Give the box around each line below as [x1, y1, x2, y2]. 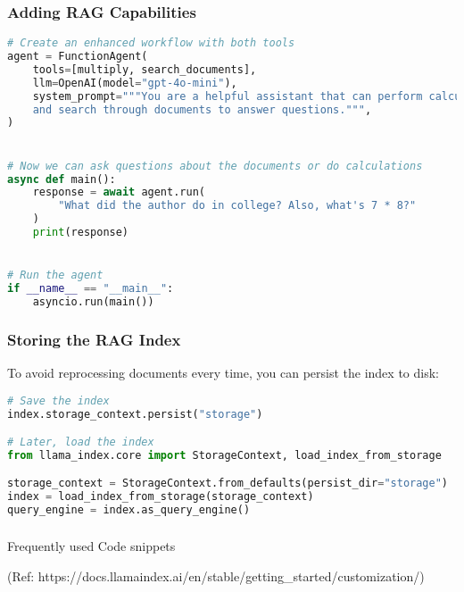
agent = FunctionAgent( [7, 50, 148, 63]
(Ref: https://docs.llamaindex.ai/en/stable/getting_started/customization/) [7, 566, 425, 585]
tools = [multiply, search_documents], [32, 63, 257, 76]
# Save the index [7, 394, 110, 407]
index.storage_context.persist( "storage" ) [7, 407, 263, 421]
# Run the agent [7, 269, 104, 282]
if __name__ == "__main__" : [7, 282, 174, 296]
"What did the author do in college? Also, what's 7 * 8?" [58, 199, 417, 213]
